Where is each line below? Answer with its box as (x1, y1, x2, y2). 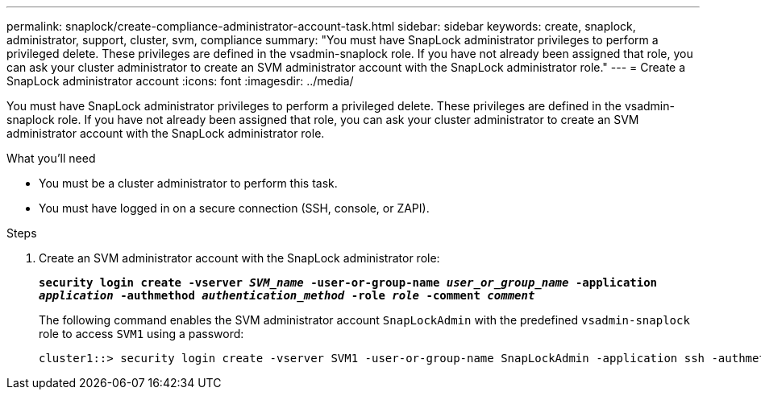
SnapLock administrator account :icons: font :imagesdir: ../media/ (6, 74, 354, 88)
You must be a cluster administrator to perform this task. (39, 176, 338, 190)
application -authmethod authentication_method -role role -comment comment (39, 289, 535, 302)
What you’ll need (6, 151, 96, 165)
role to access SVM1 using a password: (39, 327, 244, 340)
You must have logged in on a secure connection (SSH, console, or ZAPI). (39, 201, 430, 215)
